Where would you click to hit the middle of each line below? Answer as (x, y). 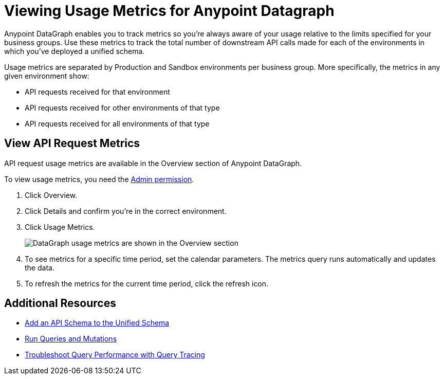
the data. (40, 267)
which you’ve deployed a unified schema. (75, 51)
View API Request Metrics (72, 143)
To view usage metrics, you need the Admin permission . (99, 179)
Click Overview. (51, 195)
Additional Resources (60, 303)
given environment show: (47, 76)
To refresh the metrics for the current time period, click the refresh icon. (147, 283)
